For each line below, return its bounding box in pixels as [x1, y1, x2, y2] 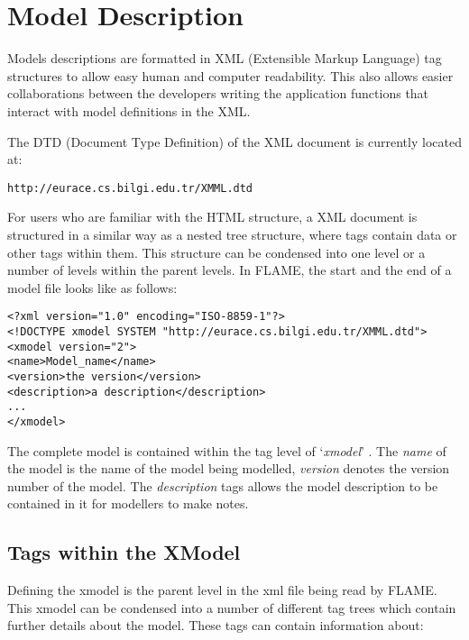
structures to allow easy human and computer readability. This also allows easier [7, 66, 454, 85]
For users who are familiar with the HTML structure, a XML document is [7, 207, 418, 226]
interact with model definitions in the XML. [7, 101, 251, 120]
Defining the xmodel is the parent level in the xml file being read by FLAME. [7, 581, 437, 599]
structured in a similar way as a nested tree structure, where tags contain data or [7, 224, 457, 243]
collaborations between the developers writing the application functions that [7, 84, 429, 103]
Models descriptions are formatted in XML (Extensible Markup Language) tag [7, 49, 442, 68]
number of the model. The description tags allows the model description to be [7, 476, 438, 495]
